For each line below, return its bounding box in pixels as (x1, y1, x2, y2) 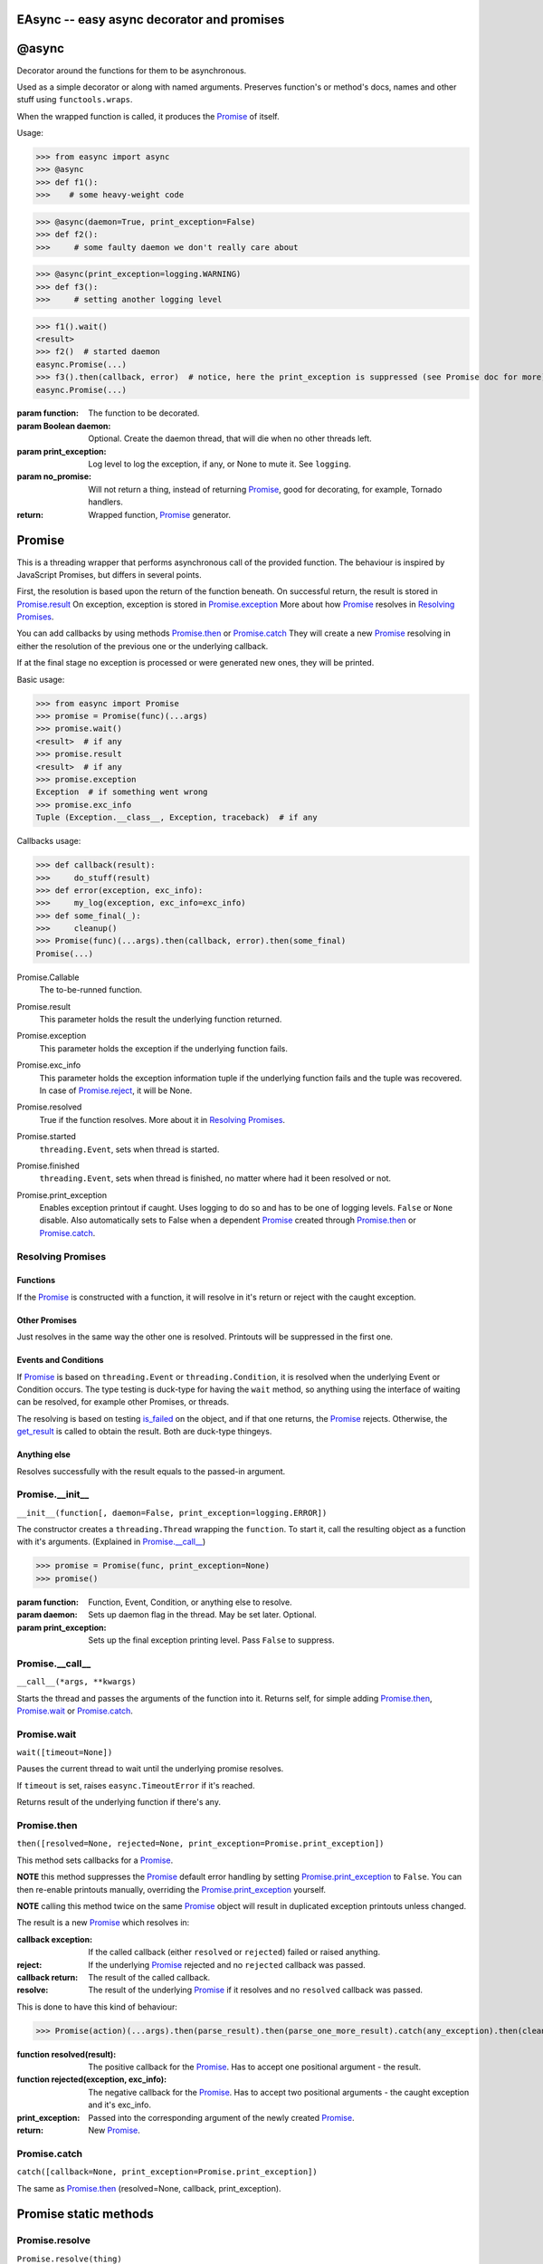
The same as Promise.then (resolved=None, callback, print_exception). (16, 2182, 281, 2193)
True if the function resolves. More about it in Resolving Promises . (39, 1114, 285, 1125)
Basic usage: (16, 674, 65, 685)
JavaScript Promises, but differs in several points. (16, 569, 203, 580)
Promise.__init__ (16, 1488, 90, 1501)
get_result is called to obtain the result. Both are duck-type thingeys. (16, 1426, 272, 1437)
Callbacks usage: (16, 836, 81, 847)
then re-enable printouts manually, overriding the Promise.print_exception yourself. (16, 1884, 326, 1895)
